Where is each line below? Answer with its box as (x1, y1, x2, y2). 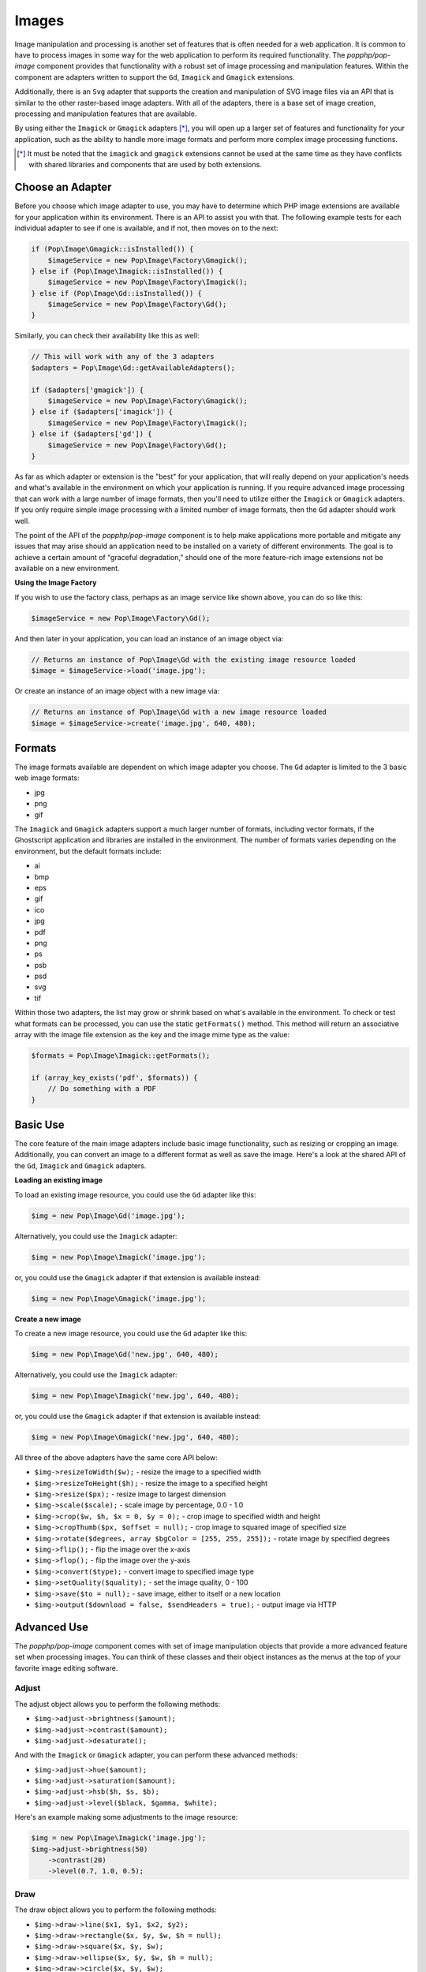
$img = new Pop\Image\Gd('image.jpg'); (31, 1211, 185, 1220)
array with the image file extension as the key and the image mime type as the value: (14, 1030, 290, 1040)
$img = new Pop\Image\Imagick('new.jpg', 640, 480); (31, 1391, 240, 1400)
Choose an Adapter (14, 181, 112, 194)
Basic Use (14, 1118, 65, 1131)
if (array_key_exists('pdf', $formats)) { (31, 1073, 198, 1082)
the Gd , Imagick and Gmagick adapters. (14, 1160, 147, 1171)
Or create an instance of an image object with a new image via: (14, 686, 220, 696)
